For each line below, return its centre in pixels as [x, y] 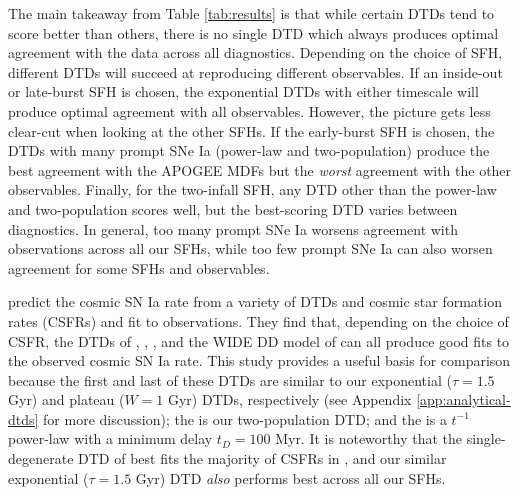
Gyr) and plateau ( [66, 399]
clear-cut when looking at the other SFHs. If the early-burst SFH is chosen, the [251, 130]
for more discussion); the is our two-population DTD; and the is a [245, 418]
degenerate [41, 458]
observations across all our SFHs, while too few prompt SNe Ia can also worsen [250, 248]
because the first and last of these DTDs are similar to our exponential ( [230, 379]
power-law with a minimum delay [110, 438]
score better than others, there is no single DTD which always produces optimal [253, 32]
